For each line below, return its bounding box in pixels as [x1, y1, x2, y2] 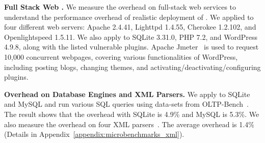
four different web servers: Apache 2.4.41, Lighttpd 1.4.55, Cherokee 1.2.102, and [4, 21, 256, 32]
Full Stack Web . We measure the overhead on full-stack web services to [4, 2, 236, 12]
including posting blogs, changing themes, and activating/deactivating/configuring [4, 61, 261, 72]
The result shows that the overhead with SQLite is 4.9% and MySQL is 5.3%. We [4, 108, 259, 119]
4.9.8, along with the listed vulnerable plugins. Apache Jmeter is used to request [4, 41, 259, 52]
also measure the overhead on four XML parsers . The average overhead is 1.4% [4, 118, 254, 129]
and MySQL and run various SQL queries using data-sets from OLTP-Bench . [4, 99, 249, 109]
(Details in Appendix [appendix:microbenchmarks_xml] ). [4, 129, 184, 139]
